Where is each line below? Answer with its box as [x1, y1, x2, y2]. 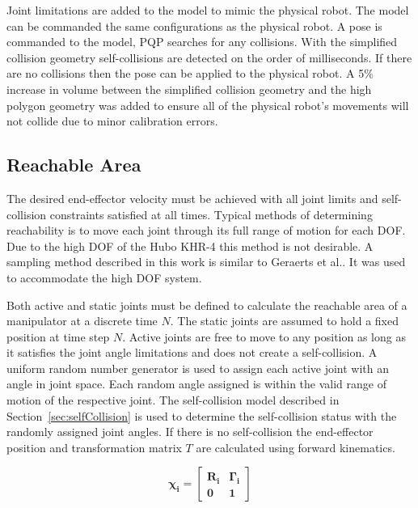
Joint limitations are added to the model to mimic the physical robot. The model [6, 2, 409, 18]
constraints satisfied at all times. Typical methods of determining [49, 205, 373, 222]
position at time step [6, 328, 110, 345]
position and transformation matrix [6, 438, 182, 455]
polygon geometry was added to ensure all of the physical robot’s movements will [6, 96, 409, 113]
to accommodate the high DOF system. [6, 269, 202, 286]
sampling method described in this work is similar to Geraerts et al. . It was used [6, 253, 406, 270]
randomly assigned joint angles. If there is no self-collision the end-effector [6, 423, 374, 440]
